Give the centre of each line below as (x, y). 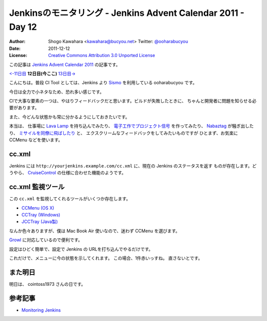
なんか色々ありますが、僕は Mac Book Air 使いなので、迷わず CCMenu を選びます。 (94, 231)
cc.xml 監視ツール (37, 187)
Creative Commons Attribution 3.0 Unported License (102, 55)
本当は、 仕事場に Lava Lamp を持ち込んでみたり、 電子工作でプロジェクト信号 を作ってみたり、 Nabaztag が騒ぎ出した (132, 126)
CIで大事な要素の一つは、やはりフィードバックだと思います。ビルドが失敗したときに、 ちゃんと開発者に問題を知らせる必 (133, 101)
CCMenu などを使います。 (36, 140)
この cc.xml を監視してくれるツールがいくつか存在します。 (70, 199)
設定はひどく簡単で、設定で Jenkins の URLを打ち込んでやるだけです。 (81, 249)
